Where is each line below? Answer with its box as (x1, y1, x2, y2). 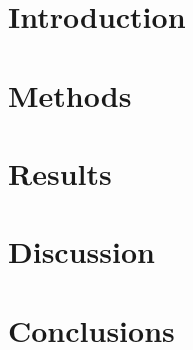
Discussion (8, 231, 155, 272)
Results (8, 152, 112, 193)
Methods (8, 74, 132, 115)
